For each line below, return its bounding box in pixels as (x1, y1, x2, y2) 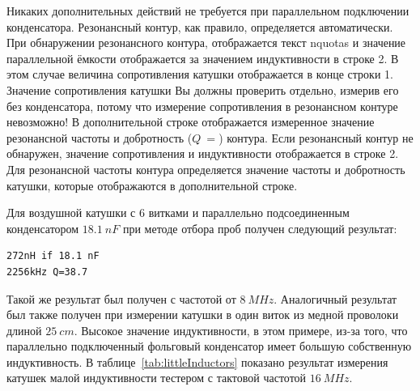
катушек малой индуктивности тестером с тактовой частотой (6, 369, 307, 386)
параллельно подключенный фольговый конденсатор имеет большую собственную (6, 338, 412, 355)
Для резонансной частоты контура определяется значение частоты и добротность (6, 160, 405, 177)
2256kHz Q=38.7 (6, 266, 88, 278)
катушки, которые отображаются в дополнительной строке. (6, 176, 298, 193)
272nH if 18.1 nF (6, 250, 100, 262)
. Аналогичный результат (274, 290, 397, 307)
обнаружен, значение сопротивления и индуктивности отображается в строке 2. (6, 145, 399, 162)
